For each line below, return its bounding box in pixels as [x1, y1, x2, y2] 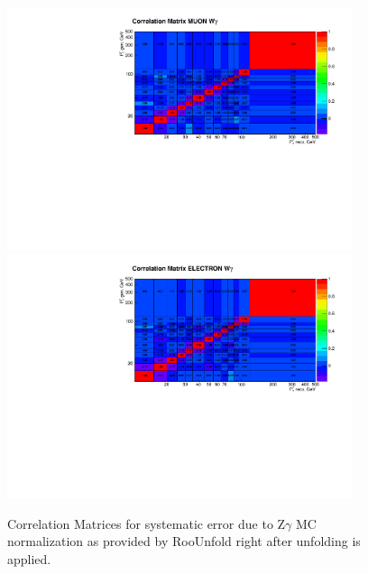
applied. [7, 549, 51, 568]
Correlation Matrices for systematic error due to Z [7, 514, 286, 532]
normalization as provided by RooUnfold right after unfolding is [7, 532, 361, 551]
